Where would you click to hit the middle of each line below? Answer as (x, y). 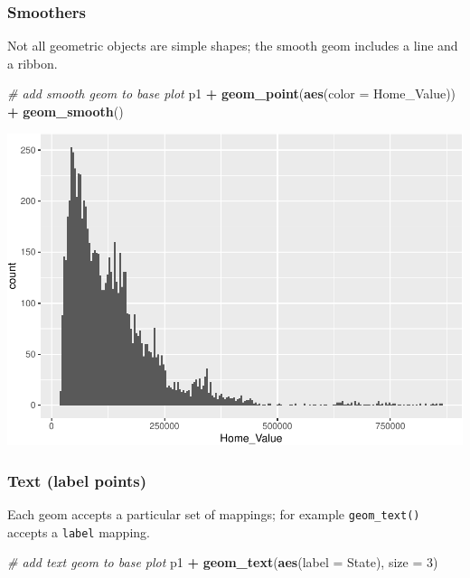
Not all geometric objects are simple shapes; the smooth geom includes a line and (233, 46)
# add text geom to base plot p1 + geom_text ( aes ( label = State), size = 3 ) (223, 562)
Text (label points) (77, 480)
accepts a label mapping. (79, 531)
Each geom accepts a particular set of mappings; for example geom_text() (214, 514)
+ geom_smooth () (66, 111)
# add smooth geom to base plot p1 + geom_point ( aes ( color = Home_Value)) (232, 93)
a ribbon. (33, 63)
